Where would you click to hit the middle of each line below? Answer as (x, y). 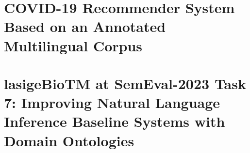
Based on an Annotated (85, 26)
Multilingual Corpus (73, 45)
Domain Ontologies (69, 140)
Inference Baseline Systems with (115, 121)
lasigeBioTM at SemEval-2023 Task (125, 83)
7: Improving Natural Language (112, 102)
